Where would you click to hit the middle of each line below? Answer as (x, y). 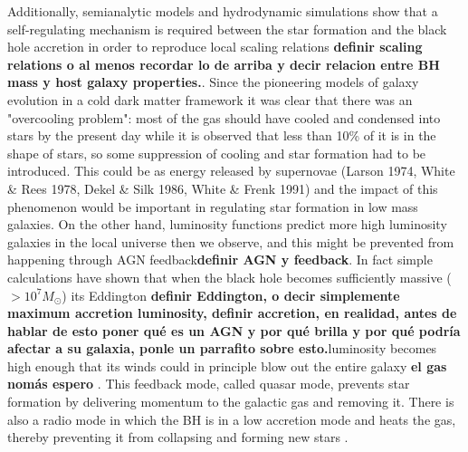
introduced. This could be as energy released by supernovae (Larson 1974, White (231, 171)
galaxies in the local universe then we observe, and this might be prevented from (231, 241)
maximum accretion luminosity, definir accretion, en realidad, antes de (232, 313)
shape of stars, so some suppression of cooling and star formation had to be (217, 153)
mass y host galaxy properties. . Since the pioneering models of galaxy (213, 82)
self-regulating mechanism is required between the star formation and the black (227, 29)
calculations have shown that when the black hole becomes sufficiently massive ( (229, 277)
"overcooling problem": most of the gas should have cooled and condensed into (224, 117)
